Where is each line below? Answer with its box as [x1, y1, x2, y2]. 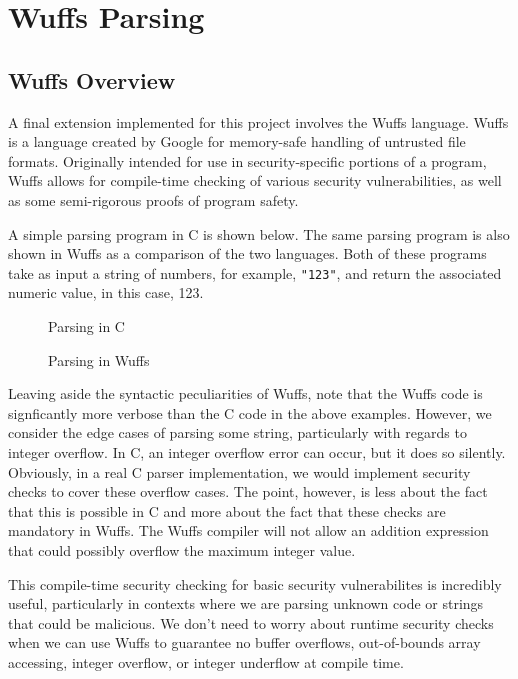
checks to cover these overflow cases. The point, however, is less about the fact [8, 481, 488, 502]
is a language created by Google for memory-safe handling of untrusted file [8, 131, 466, 152]
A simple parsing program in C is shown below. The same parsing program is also [8, 223, 510, 244]
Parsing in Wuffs [48, 349, 150, 370]
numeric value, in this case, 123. [8, 282, 204, 303]
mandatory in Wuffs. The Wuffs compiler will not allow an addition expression [8, 520, 489, 541]
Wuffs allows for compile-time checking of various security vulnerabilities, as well [8, 170, 502, 191]
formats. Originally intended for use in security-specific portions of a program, [8, 150, 487, 171]
